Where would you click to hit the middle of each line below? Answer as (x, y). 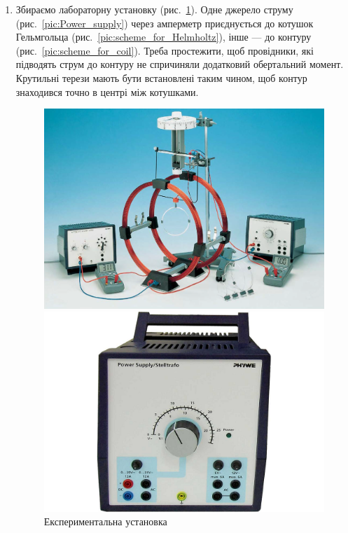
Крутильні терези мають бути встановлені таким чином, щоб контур (161, 77)
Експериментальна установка (105, 521)
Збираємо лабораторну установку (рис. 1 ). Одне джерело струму (154, 9)
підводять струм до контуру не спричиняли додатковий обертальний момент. (180, 64)
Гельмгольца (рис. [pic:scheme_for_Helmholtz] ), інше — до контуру (163, 37)
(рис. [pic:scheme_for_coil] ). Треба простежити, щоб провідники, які (165, 50)
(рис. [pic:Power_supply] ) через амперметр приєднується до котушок (165, 23)
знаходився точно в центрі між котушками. (107, 91)
